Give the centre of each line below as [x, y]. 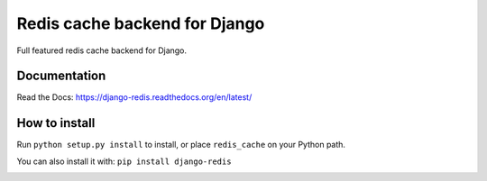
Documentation [61, 76]
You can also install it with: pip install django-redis [124, 161]
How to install [56, 123]
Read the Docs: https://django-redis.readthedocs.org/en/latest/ [134, 97]
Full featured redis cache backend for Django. [102, 50]
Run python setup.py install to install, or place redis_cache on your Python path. [181, 145]
